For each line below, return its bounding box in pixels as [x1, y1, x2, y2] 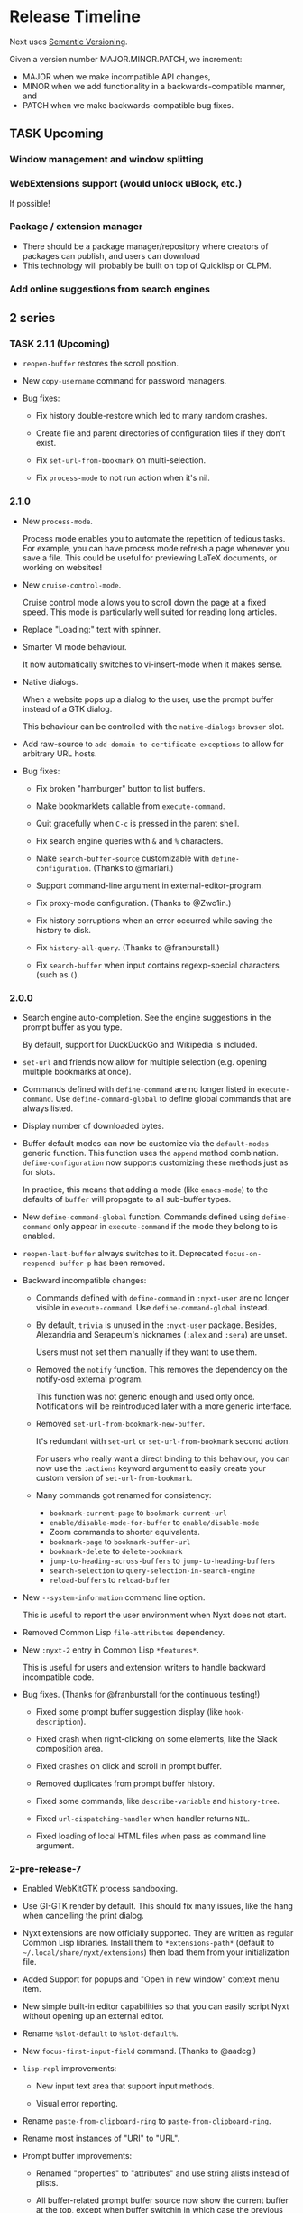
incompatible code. [22, 1671, 95, 1682]
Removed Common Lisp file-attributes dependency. [22, 1627, 225, 1638]
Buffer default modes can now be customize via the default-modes [22, 1138, 270, 1149]
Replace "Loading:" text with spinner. [22, 624, 161, 634]
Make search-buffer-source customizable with [35, 853, 210, 864]
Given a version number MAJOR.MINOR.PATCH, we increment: [9, 53, 243, 64]
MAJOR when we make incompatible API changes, [22, 70, 211, 82]
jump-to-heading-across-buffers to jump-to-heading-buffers [49, 1555, 276, 1567]
